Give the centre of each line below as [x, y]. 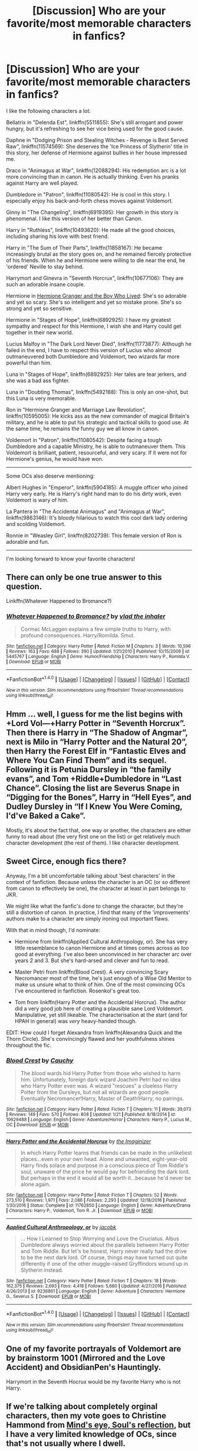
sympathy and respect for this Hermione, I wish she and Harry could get [94, 326]
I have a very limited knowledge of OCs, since [91, 1434]
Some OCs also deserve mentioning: [51, 476]
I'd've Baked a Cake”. [46, 816]
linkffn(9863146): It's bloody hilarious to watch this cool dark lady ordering [97, 517]
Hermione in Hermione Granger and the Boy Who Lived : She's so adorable [96, 296]
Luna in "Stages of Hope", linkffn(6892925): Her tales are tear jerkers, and [96, 374]
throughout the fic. [29, 1045]
